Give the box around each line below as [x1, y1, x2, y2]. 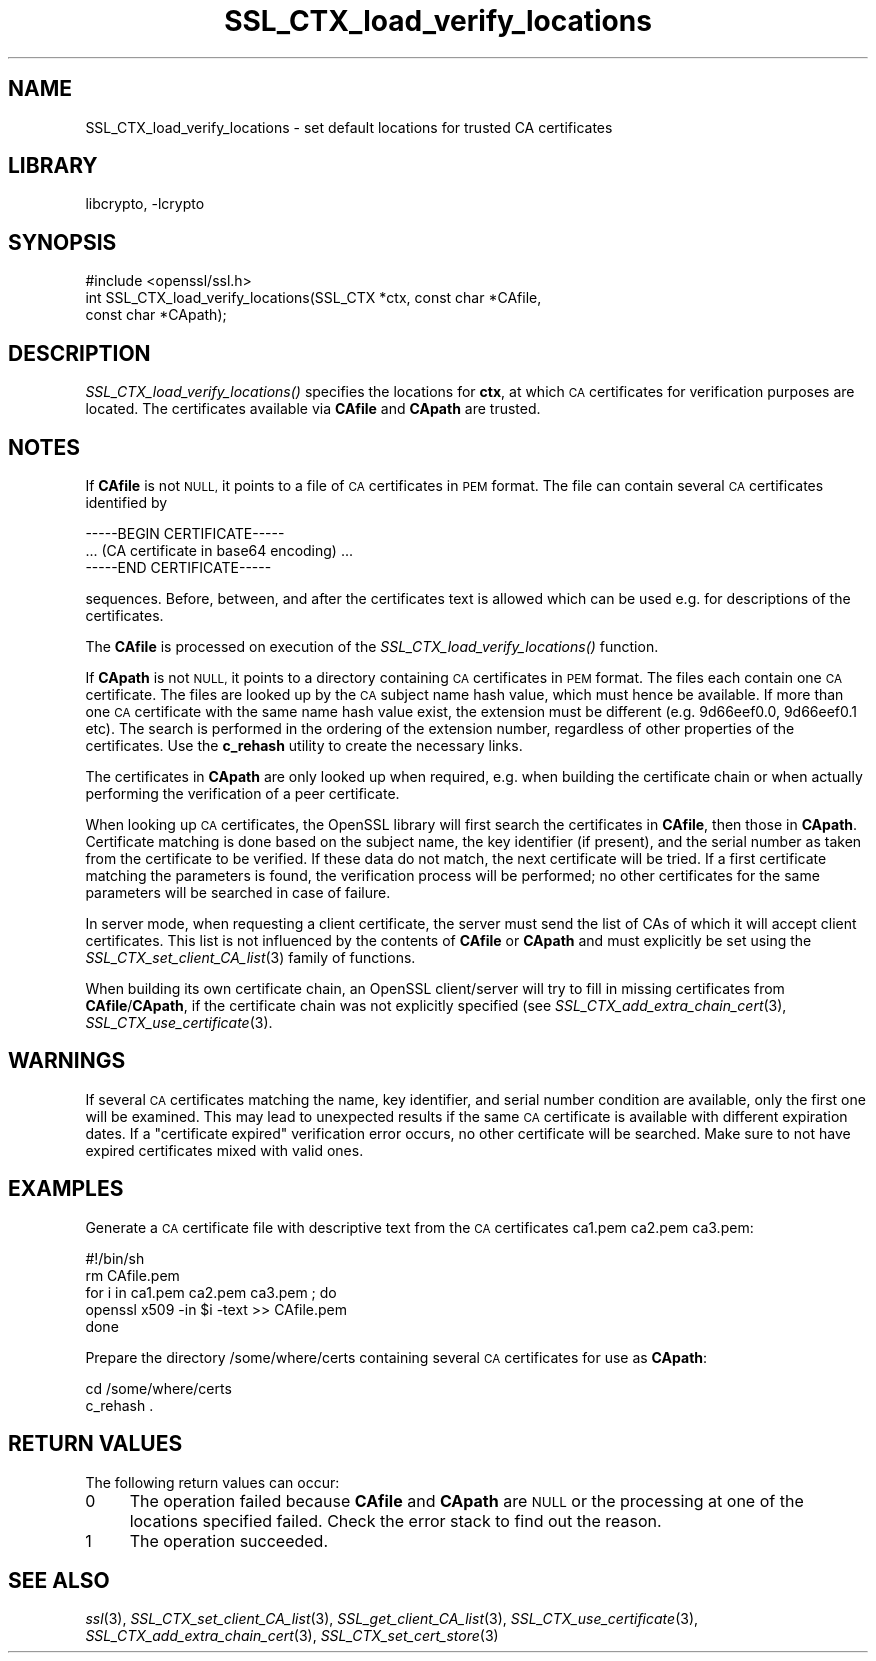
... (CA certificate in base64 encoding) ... [85, 541, 353, 559]
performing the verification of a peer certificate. [85, 784, 400, 802]
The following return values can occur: [85, 1473, 340, 1491]
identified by [85, 493, 168, 511]
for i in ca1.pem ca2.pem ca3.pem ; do [85, 1283, 337, 1301]
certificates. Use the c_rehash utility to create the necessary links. [85, 736, 523, 754]
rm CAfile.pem [85, 1266, 180, 1284]
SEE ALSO [8, 1567, 110, 1593]
